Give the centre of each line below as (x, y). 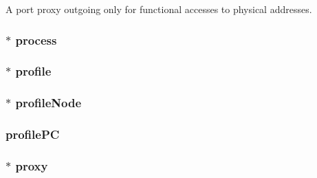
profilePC (33, 134)
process (36, 40)
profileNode (48, 103)
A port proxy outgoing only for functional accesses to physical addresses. (159, 9)
